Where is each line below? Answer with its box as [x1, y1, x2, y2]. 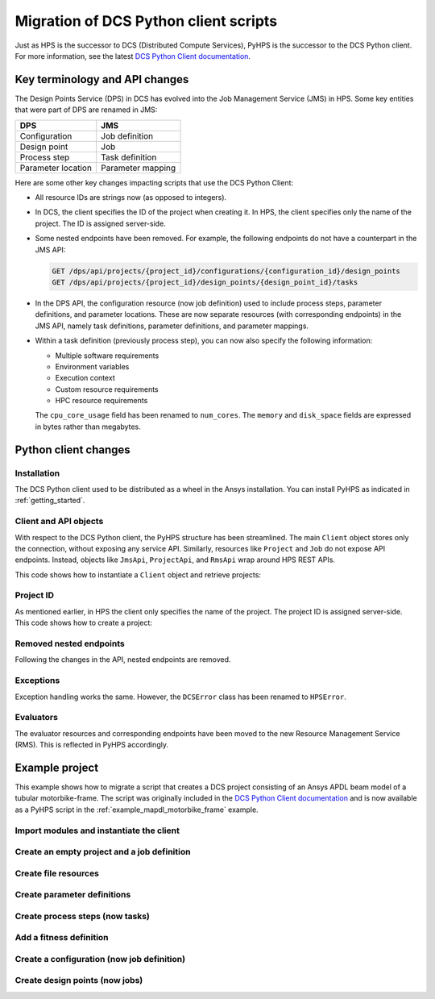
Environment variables [55, 361, 130, 371]
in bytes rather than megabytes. [35, 422, 141, 431]
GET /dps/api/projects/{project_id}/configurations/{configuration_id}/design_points [52, 266, 400, 276]
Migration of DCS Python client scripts [14, 12, 278, 30]
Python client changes [14, 443, 130, 456]
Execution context [55, 373, 116, 383]
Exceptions [14, 675, 60, 686]
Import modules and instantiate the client [14, 825, 180, 836]
